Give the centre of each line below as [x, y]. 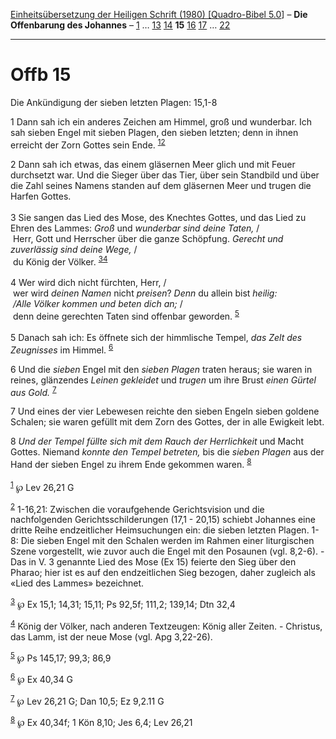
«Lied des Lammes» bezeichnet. [77, 583]
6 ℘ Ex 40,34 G [42, 678]
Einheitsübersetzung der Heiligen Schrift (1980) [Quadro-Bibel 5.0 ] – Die [159, 14]
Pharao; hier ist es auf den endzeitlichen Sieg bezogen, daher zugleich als [163, 573]
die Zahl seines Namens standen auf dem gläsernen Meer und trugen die [161, 185]
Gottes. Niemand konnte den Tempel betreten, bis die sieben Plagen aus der [167, 452]
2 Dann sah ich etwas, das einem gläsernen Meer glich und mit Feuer [153, 164]
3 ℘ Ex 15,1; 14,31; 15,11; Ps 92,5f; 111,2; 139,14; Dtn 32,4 [123, 603]
